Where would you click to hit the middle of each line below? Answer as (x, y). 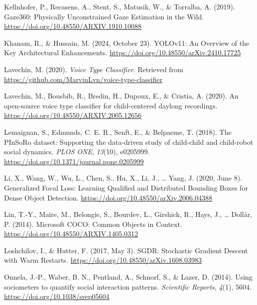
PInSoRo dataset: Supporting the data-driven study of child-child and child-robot (129, 142)
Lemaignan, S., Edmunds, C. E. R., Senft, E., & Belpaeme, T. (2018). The (118, 132)
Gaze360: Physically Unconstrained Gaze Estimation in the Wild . (104, 16)
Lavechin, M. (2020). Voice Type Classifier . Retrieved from (94, 69)
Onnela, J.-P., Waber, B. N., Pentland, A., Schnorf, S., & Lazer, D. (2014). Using (128, 277)
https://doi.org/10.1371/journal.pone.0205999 (74, 161)
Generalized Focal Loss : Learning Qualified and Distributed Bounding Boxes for (126, 187)
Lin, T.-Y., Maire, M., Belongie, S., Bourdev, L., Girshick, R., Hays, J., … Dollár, (128, 214)
